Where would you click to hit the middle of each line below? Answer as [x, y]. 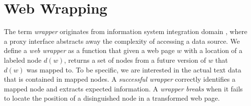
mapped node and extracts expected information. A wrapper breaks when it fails [124, 88]
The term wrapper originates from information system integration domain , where [126, 31]
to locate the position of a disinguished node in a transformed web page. [112, 98]
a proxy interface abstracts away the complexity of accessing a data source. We [122, 41]
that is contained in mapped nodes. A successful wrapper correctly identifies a [120, 79]
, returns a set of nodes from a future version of [135, 60]
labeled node [23, 60]
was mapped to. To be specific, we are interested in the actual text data [134, 69]
